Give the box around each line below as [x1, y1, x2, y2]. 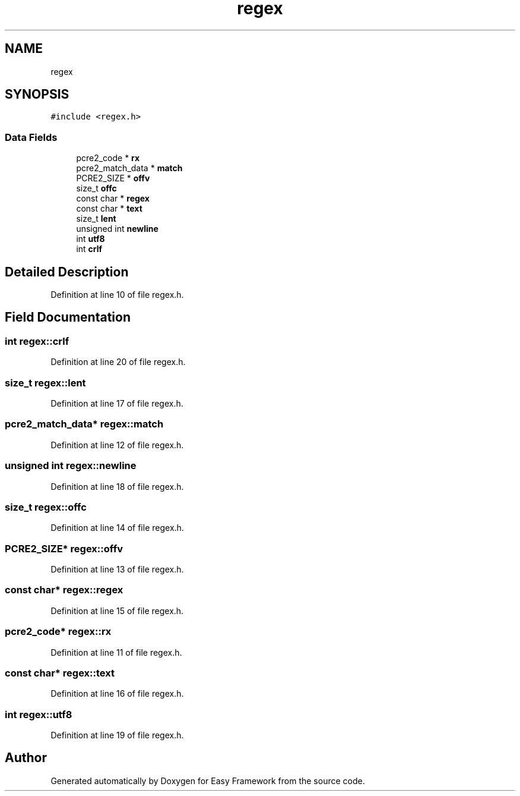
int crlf [76, 244, 103, 254]
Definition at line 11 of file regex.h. [50, 647, 182, 657]
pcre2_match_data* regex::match [5, 418, 164, 430]
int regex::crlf [5, 335, 69, 347]
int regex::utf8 [5, 708, 72, 721]
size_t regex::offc [5, 501, 87, 513]
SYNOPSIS [5, 87, 69, 102]
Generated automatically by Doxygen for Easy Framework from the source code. [50, 775, 365, 786]
